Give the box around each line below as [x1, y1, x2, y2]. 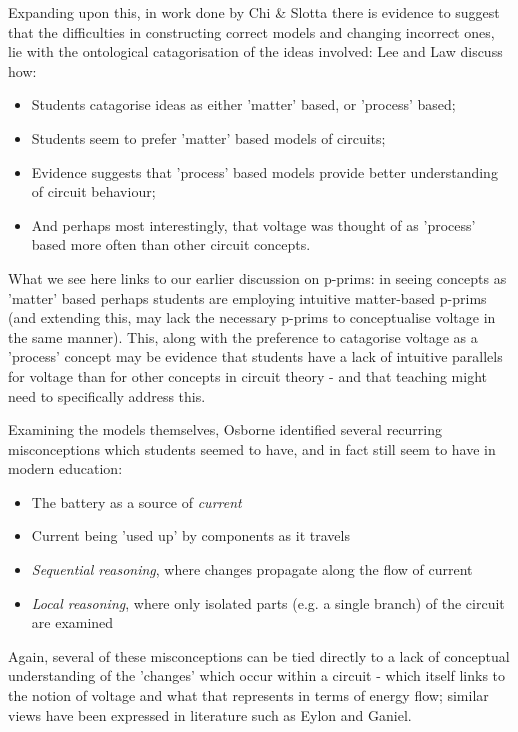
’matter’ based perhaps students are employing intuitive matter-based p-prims [8, 287, 487, 308]
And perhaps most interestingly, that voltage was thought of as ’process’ [31, 214, 476, 235]
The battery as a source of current [31, 491, 242, 512]
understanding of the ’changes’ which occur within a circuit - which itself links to [8, 665, 506, 686]
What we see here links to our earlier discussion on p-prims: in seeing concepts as [8, 267, 507, 288]
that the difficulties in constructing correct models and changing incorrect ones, [8, 21, 495, 42]
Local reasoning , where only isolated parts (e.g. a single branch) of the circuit [31, 592, 505, 613]
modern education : [8, 458, 123, 479]
